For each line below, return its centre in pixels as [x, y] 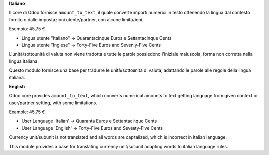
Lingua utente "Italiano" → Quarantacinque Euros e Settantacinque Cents [97, 38]
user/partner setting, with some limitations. [53, 103]
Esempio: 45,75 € [27, 29]
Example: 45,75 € [27, 112]
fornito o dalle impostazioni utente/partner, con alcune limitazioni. [76, 19]
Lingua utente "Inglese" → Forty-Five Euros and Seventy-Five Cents [91, 45]
